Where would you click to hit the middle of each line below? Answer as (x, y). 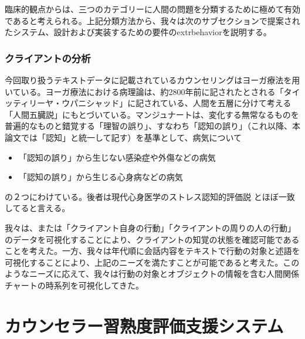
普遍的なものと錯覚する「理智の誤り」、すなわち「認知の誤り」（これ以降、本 (152, 126)
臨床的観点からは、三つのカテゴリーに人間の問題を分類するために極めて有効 (152, 9)
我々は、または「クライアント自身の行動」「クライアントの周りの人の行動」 (150, 227)
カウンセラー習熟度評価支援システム (144, 325)
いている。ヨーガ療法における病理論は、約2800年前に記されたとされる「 (144, 91)
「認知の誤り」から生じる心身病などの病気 (101, 177)
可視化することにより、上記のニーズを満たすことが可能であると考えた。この (152, 262)
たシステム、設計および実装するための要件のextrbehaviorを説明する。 (138, 32)
